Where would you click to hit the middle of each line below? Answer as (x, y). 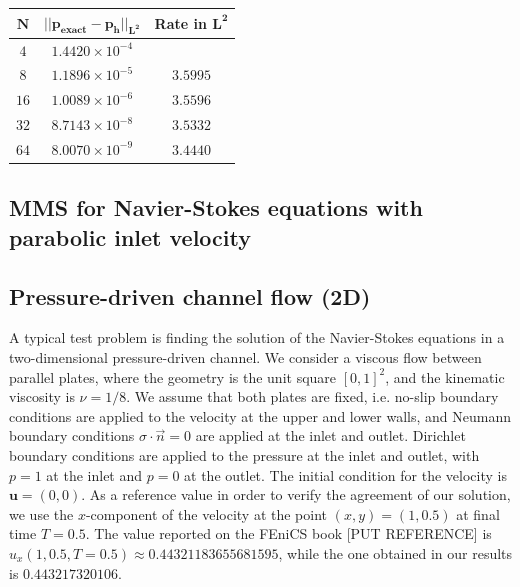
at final (478, 513)
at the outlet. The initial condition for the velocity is (345, 474)
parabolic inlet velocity (130, 236)
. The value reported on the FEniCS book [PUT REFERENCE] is (288, 533)
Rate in (180, 22)
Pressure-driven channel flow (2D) (190, 295)
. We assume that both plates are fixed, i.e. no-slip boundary (312, 396)
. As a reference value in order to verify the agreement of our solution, (296, 494)
